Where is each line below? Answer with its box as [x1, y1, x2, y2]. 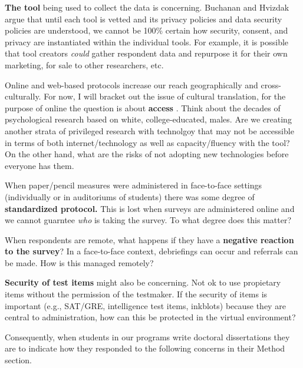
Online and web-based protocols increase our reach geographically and [5, 78, 258, 91]
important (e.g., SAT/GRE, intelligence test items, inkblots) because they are [5, 299, 286, 311]
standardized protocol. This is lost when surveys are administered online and [5, 202, 295, 214]
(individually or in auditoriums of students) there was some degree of [5, 190, 255, 203]
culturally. [5, 90, 41, 102]
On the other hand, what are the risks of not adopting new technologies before [5, 148, 289, 160]
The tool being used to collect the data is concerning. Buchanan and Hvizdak [5, 1, 289, 13]
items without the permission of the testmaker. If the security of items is [5, 288, 268, 300]
